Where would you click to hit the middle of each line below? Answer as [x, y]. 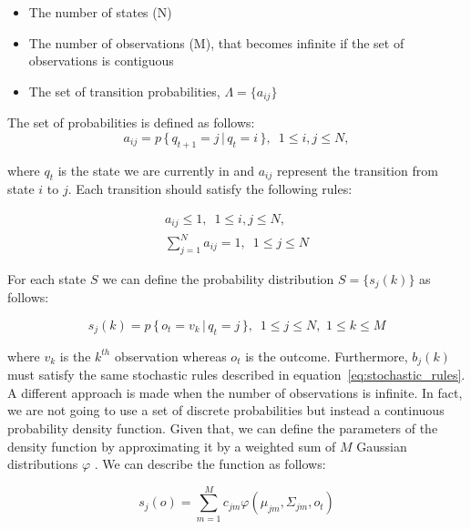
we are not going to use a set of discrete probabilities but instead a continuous [226, 410]
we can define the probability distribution [218, 278]
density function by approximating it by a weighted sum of [172, 446]
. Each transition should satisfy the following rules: [210, 189]
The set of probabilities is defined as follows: [131, 122]
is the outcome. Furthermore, [327, 356]
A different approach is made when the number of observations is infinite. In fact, [235, 392]
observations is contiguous [101, 61]
